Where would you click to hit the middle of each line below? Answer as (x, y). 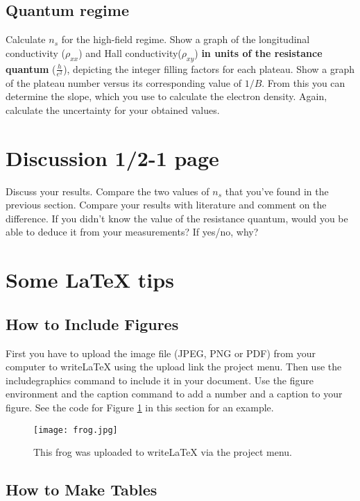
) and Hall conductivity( (130, 52)
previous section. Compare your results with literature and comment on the (166, 205)
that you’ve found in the (277, 191)
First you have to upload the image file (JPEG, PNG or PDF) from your (161, 353)
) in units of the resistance (258, 52)
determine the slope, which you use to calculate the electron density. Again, (166, 96)
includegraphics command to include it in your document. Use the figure (160, 380)
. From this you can (303, 82)
